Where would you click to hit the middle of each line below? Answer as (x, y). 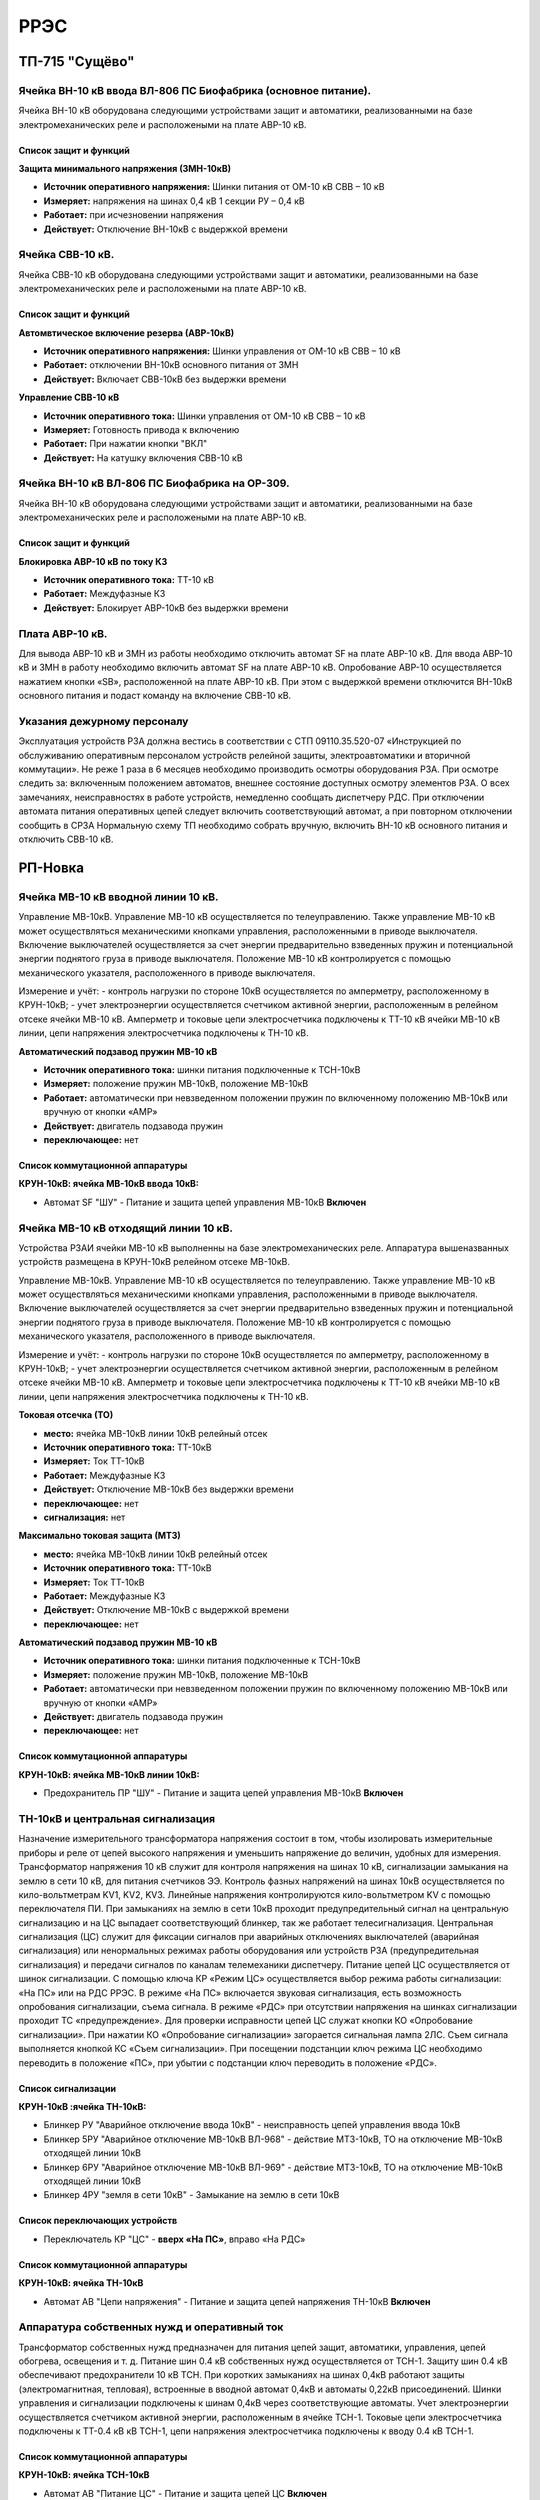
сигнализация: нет (84, 1517)
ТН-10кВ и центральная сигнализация (116, 1818)
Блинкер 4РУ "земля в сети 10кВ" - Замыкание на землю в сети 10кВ (191, 2195)
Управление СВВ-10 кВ (69, 397)
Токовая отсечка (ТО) (66, 1415)
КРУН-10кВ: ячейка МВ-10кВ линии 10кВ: (109, 1774)
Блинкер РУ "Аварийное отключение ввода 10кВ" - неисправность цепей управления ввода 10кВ (252, 2125)
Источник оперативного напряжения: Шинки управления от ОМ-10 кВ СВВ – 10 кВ (222, 351)
